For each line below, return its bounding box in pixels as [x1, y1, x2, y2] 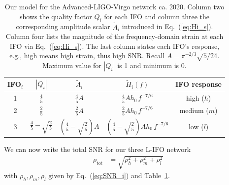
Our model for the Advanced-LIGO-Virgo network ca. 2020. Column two [4, 1, 225, 11]
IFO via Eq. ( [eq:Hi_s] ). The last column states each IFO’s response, [9, 40, 220, 51]
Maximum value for [42, 60, 101, 71]
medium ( [179, 105, 209, 115]
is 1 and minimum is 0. [117, 60, 187, 71]
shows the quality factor [19, 11, 92, 21]
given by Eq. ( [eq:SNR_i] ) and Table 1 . [48, 170, 170, 181]
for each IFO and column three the [104, 11, 210, 21]
